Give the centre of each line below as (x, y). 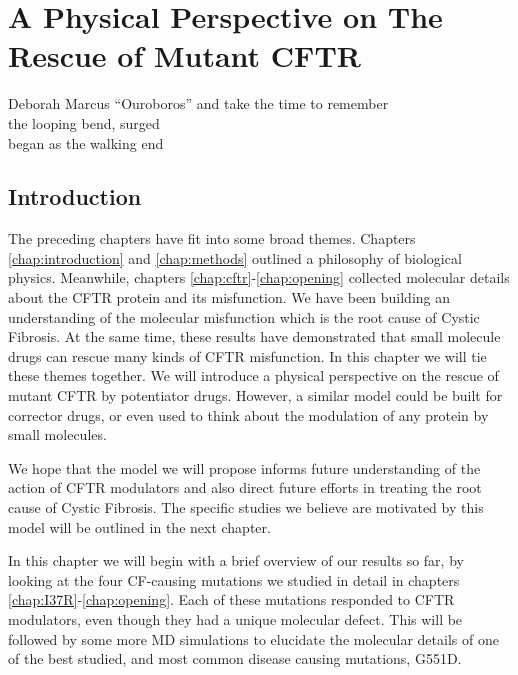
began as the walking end (86, 142)
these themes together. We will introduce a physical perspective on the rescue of (253, 375)
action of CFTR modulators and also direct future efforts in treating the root (245, 487)
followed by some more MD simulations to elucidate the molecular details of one (253, 638)
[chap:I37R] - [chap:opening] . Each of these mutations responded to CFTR (231, 599)
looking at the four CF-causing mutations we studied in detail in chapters (234, 579)
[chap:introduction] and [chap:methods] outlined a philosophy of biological (235, 257)
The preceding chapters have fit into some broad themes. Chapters (212, 238)
